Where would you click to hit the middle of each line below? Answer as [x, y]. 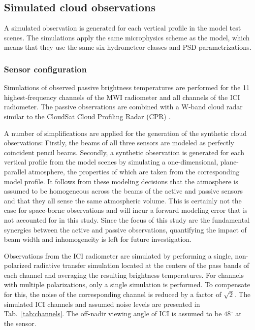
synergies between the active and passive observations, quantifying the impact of [125, 229]
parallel [15, 171]
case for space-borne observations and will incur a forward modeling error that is [126, 210]
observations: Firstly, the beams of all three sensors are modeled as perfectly [119, 143]
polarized [18, 265]
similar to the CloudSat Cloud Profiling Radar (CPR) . [87, 116]
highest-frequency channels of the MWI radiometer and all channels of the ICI [122, 97]
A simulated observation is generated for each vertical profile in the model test [123, 28]
